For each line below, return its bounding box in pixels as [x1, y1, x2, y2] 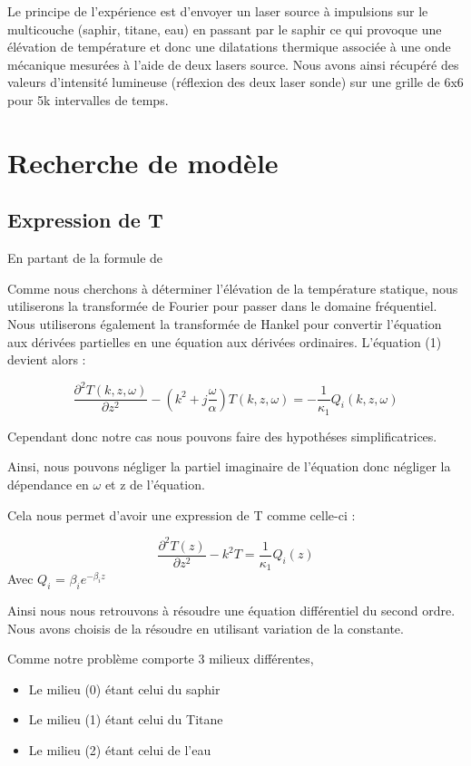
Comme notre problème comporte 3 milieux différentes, [7, 649, 314, 668]
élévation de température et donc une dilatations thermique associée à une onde [7, 37, 451, 56]
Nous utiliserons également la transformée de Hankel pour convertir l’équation [7, 314, 442, 333]
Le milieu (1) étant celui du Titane [28, 710, 223, 729]
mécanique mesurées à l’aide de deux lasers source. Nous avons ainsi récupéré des [7, 54, 459, 73]
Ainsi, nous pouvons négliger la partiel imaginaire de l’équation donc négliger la [7, 457, 451, 476]
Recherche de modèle [7, 143, 279, 180]
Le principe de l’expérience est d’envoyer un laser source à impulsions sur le [7, 2, 428, 20]
